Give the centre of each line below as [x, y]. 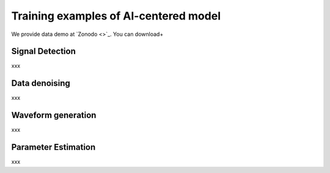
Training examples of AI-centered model [116, 16]
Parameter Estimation [53, 147]
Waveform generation [54, 115]
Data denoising [41, 83]
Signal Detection [43, 51]
